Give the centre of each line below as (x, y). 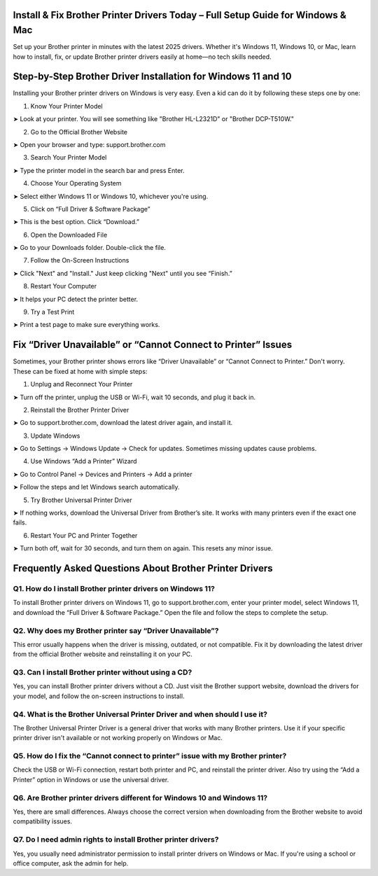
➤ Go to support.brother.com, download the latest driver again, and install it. (123, 423)
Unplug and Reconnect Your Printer (82, 384)
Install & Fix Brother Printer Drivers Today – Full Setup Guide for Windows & (180, 15)
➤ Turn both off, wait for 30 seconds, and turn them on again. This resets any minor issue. (143, 548)
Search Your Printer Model (69, 158)
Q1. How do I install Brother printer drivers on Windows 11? (114, 588)
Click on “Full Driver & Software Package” (90, 209)
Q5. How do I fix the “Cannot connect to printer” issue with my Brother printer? (150, 756)
